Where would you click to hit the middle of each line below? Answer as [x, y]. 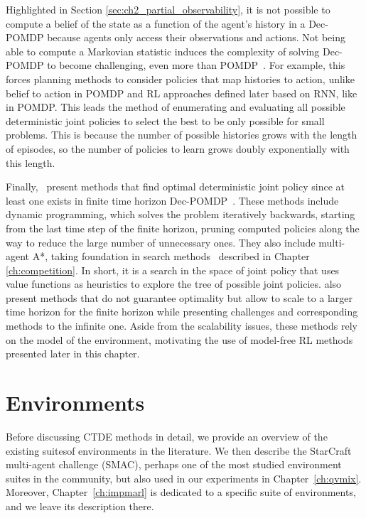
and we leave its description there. [80, 506]
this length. [31, 162]
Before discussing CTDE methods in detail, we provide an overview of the [167, 436]
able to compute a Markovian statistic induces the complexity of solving [163, 51]
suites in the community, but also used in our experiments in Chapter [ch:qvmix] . [184, 478]
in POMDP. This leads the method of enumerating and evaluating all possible [176, 107]
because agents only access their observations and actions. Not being [196, 37]
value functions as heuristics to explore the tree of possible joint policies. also [174, 284]
